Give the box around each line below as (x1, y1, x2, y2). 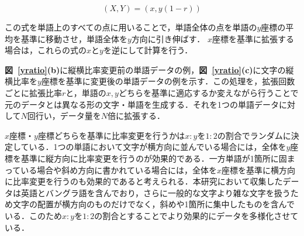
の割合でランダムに (217, 129, 291, 141)
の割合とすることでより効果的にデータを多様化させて (94, 209, 299, 221)
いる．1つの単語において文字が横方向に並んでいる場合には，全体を (29, 141, 286, 153)
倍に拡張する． (108, 110, 165, 122)
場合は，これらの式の (5, 44, 87, 56)
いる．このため (5, 209, 62, 221)
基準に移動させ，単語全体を (20, 32, 127, 45)
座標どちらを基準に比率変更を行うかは (37, 129, 185, 141)
